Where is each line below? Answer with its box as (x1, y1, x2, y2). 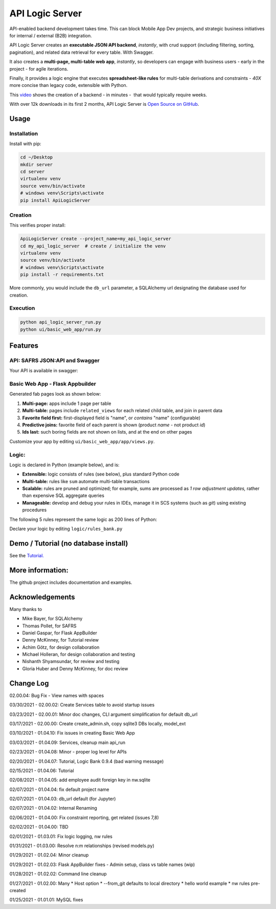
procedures (22, 507, 47, 513)
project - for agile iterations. (9, 65, 68, 72)
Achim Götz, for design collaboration (22, 644, 100, 650)
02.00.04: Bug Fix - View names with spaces (9, 692, 104, 698)
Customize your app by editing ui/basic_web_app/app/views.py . (9, 438, 155, 444)
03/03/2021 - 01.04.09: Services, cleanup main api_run (9, 739, 125, 745)
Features (9, 341, 38, 350)
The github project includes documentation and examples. (9, 579, 132, 585)
